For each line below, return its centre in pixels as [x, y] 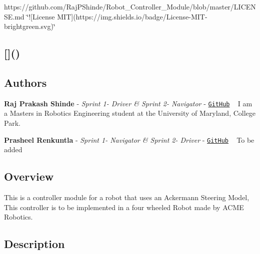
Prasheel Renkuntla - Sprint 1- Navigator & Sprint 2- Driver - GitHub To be [129, 139]
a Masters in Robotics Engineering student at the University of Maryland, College [130, 113]
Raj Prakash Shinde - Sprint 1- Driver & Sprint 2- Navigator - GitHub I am [128, 103]
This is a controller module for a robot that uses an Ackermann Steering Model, [127, 197]
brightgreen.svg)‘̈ [30, 26]
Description [34, 244]
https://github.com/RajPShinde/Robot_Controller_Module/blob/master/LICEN [130, 6]
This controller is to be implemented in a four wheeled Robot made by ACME [124, 207]
